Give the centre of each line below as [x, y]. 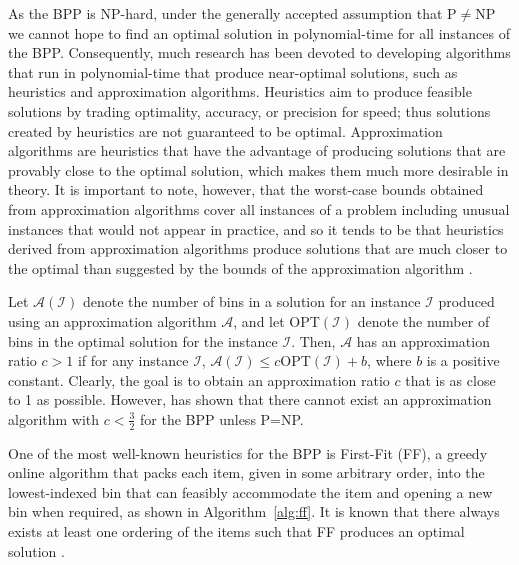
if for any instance [133, 360]
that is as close [450, 379]
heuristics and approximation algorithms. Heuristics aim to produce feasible [240, 91]
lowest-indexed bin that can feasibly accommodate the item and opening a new [250, 491]
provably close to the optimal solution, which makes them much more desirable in [258, 169]
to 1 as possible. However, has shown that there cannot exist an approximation [250, 399]
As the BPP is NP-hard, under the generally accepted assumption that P [232, 13]
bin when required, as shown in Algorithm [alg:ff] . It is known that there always [254, 511]
